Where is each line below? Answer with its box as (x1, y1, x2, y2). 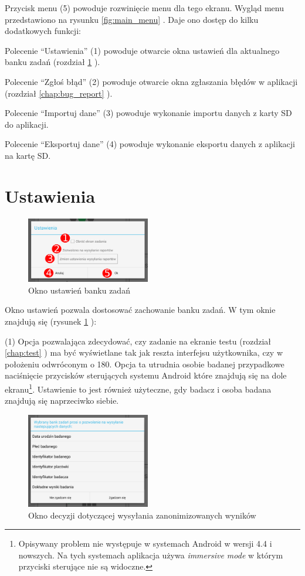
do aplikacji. (5, 118, 49, 130)
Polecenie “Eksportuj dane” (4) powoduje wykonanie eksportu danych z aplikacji (5, 138, 295, 150)
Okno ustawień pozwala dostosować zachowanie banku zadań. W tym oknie (5, 304, 276, 316)
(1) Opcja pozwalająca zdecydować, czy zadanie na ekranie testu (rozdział (5, 335, 271, 347)
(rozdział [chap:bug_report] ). (5, 87, 113, 99)
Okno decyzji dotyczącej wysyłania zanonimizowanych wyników (28, 509, 256, 521)
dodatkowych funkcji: (5, 25, 81, 37)
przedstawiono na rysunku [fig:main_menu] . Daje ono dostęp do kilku (5, 13, 259, 25)
